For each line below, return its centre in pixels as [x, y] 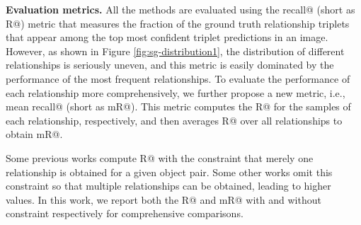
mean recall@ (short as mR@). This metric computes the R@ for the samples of [178, 106]
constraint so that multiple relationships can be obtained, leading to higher [168, 186]
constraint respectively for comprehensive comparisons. [125, 213]
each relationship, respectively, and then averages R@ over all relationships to [174, 120]
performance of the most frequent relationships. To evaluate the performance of [178, 78]
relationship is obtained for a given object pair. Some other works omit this [169, 172]
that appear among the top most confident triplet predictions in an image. [167, 37]
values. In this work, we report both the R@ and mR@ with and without [164, 199]
